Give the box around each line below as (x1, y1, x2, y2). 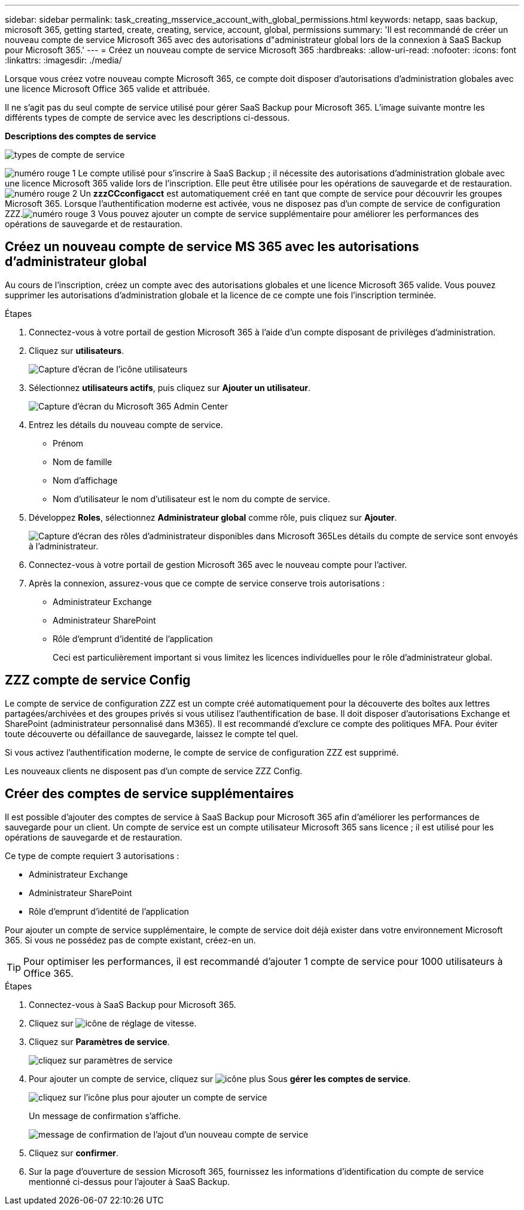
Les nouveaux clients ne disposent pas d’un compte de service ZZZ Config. (5, 765, 303, 776)
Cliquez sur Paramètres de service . (29, 1036, 170, 1047)
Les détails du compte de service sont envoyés (332, 530, 518, 541)
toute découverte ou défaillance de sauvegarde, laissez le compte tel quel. (5, 728, 298, 739)
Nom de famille (53, 456, 112, 467)
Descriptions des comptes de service (5, 131, 156, 141)
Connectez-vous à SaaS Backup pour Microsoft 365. (29, 999, 236, 1010)
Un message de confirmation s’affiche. (29, 1110, 181, 1121)
